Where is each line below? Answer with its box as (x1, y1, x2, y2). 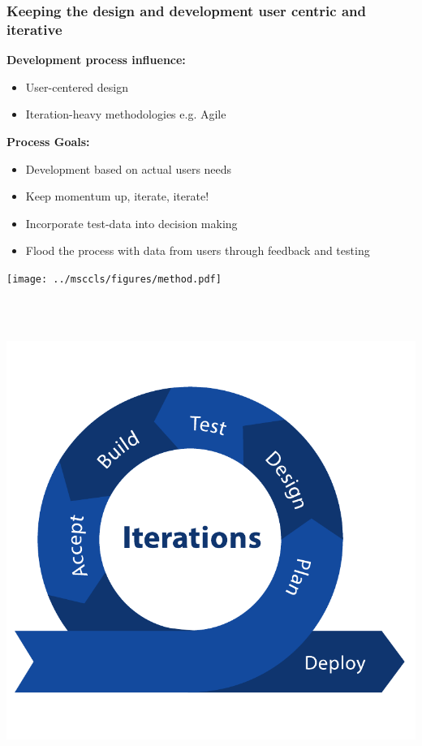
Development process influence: (6, 51, 186, 68)
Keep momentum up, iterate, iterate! (25, 188, 209, 205)
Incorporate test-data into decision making (25, 214, 238, 231)
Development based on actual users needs (25, 160, 232, 177)
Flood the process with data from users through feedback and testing (25, 242, 370, 259)
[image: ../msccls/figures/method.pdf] (6, 273, 222, 285)
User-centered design (25, 78, 129, 95)
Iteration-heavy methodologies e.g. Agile (25, 106, 226, 123)
